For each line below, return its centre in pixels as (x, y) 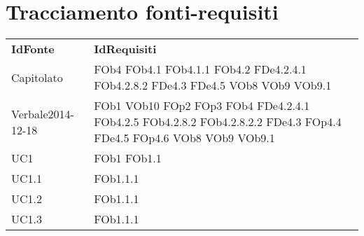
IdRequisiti (125, 49)
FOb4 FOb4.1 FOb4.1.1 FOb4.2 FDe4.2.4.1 (200, 69)
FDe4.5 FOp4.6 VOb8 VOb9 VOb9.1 (184, 138)
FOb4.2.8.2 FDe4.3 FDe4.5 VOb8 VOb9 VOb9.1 (213, 85)
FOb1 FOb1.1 (128, 158)
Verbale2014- (43, 113)
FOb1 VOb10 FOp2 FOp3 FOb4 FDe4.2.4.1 (202, 106)
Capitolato (37, 77)
